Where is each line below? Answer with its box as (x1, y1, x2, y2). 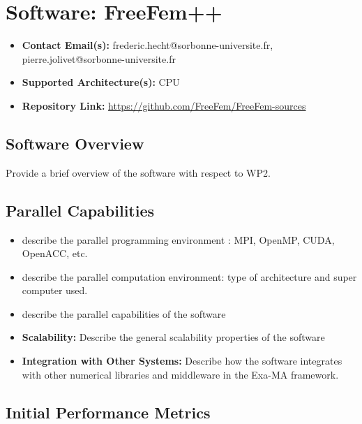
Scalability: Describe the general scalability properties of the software (22, 330, 325, 344)
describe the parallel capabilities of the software (22, 306, 226, 321)
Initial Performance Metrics (6, 401, 211, 423)
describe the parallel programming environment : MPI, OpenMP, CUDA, (22, 232, 335, 247)
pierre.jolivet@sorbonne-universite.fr (22, 51, 176, 66)
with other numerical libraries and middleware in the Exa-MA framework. (22, 367, 339, 381)
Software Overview (6, 132, 144, 154)
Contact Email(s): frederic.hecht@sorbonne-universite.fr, (22, 38, 273, 52)
